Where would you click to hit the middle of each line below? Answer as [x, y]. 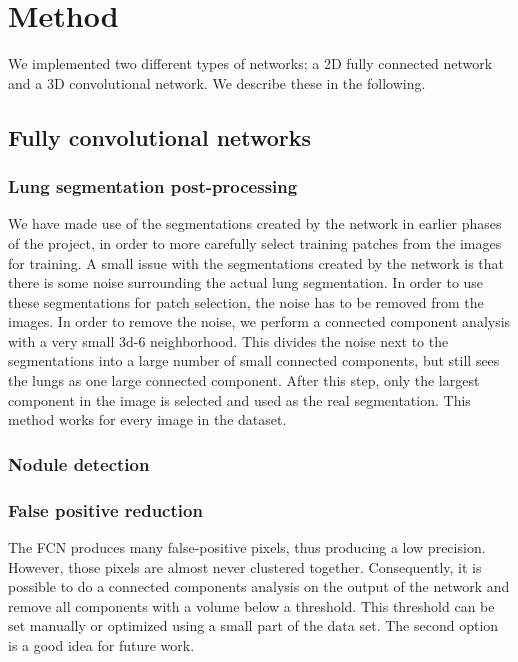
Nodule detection [79, 463]
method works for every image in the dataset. [147, 419]
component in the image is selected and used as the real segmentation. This [239, 399]
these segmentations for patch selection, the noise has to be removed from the [246, 301]
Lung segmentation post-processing [153, 186]
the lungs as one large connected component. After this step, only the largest [244, 380]
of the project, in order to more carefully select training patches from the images [255, 242]
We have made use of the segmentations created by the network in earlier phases [255, 223]
